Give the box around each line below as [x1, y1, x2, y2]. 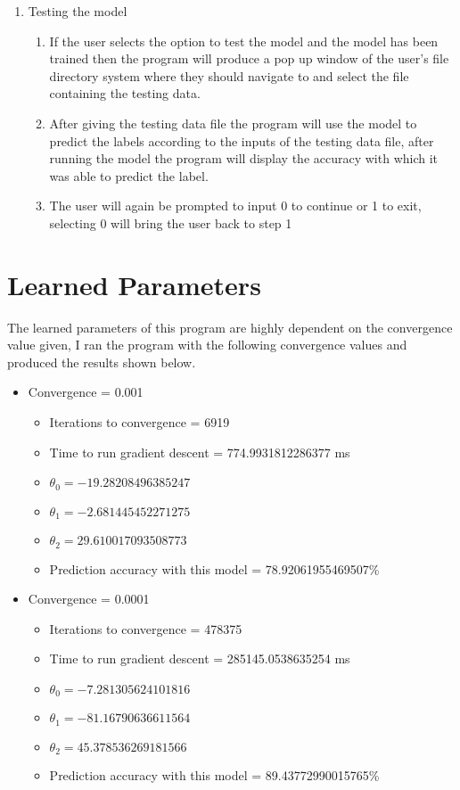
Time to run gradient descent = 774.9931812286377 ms [49, 442, 350, 461]
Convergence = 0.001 [28, 383, 144, 401]
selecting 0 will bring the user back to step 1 [49, 213, 292, 232]
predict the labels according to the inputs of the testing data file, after [49, 131, 434, 150]
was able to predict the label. [49, 166, 209, 185]
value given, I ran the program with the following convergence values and [7, 335, 407, 354]
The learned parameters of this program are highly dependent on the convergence [7, 317, 453, 336]
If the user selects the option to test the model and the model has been [49, 31, 439, 50]
